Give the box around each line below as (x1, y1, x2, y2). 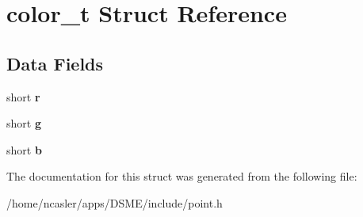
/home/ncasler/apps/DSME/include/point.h (6, 194, 223, 211)
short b (6, 141, 42, 158)
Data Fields (6, 51, 104, 75)
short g (6, 115, 41, 131)
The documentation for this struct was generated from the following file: (6, 168, 357, 185)
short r (6, 88, 40, 105)
